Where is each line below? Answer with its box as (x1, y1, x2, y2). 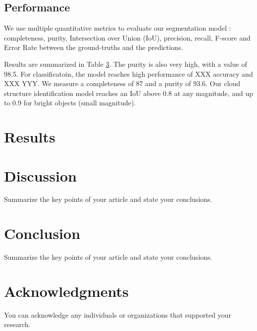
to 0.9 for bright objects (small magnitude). (4, 97, 136, 108)
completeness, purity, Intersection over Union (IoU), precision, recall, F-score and (4, 32, 251, 43)
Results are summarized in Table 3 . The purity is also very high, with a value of (4, 58, 247, 69)
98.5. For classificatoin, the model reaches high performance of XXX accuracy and (4, 68, 253, 79)
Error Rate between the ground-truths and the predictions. (4, 42, 183, 52)
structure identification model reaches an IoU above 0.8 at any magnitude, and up (4, 88, 254, 98)
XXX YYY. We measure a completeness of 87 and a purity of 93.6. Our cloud (4, 78, 241, 89)
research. (4, 319, 31, 330)
